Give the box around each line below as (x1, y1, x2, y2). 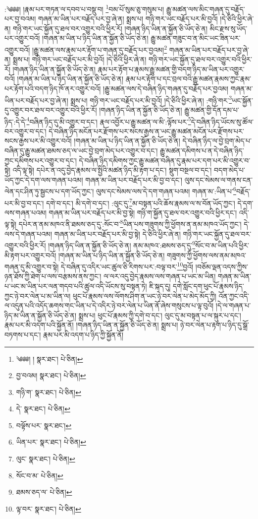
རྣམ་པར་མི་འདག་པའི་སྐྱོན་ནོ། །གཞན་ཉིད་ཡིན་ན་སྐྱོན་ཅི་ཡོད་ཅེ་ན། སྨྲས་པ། (4, 320, 178, 330)
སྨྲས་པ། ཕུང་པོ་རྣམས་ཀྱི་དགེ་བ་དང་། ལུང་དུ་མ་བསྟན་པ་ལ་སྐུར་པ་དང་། (78, 310, 241, 320)
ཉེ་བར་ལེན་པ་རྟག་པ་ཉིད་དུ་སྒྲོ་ (180, 320, 249, 330)
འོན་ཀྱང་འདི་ (218, 290, 249, 301)
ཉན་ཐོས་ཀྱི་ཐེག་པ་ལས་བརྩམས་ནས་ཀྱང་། (4, 271, 102, 281)
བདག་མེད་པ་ (214, 165, 245, 175)
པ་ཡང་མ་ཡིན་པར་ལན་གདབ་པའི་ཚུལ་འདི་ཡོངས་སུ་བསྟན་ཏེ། (4, 280, 147, 291)
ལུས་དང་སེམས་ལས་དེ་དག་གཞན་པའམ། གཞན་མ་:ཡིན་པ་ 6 (96, 185, 236, 196)
